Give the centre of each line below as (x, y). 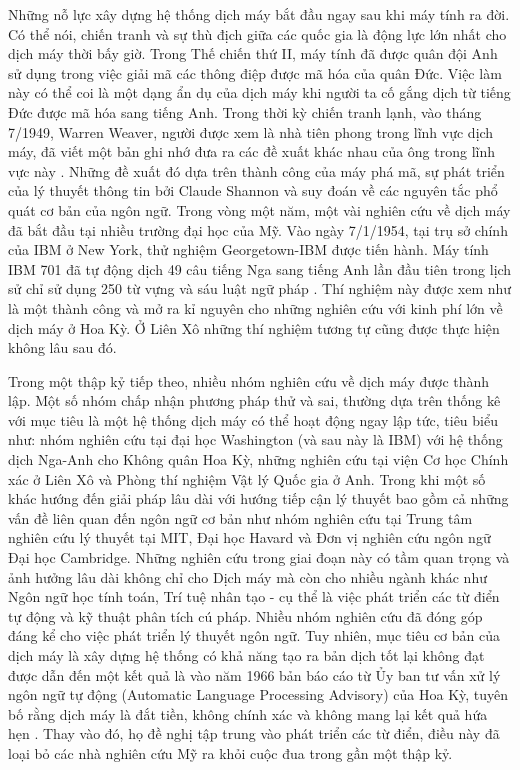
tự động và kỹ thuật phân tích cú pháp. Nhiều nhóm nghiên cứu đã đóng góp (245, 615)
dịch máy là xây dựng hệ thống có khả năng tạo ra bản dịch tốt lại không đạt (246, 655)
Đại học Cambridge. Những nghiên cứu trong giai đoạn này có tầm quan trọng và (259, 557)
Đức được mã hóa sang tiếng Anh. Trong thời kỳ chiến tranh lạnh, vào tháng (245, 111)
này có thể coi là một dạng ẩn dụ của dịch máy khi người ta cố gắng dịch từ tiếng (259, 92)
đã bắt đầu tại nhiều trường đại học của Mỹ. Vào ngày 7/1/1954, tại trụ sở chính (258, 229)
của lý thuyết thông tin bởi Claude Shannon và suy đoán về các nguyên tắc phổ (253, 190)
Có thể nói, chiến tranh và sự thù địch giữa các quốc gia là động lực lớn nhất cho (257, 33)
